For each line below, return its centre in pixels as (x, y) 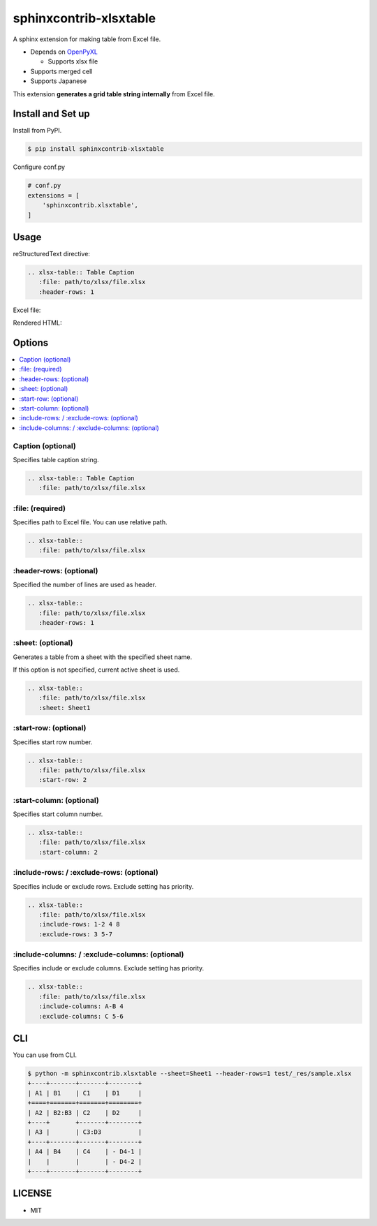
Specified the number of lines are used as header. (85, 585)
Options (31, 342)
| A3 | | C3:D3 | (85, 1132)
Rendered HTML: (37, 323)
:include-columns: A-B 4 (81, 1006)
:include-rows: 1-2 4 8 (79, 924)
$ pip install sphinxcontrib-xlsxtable (96, 149)
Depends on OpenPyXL (64, 52)
